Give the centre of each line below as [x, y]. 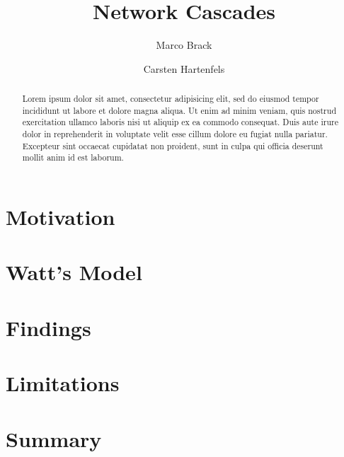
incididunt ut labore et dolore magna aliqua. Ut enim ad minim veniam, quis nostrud [179, 110]
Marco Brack [184, 45]
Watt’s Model [74, 272]
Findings [48, 327]
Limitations [63, 383]
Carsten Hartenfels [184, 68]
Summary [54, 438]
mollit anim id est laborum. [73, 157]
